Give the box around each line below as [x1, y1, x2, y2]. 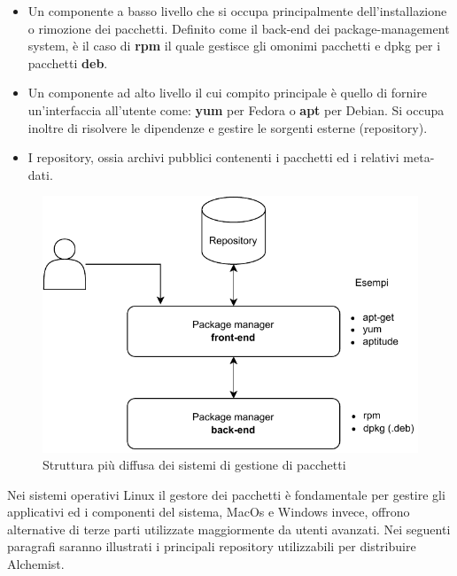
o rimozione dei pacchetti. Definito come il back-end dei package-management [27, 19, 450, 37]
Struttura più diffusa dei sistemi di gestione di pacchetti [43, 455, 346, 474]
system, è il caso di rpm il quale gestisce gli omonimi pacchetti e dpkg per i [27, 36, 441, 55]
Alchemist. [7, 555, 65, 573]
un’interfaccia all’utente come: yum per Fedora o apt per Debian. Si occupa [27, 100, 445, 119]
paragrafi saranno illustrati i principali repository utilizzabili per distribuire [7, 537, 416, 556]
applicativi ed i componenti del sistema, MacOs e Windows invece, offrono [7, 502, 410, 521]
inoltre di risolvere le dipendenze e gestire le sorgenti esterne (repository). [27, 118, 428, 136]
